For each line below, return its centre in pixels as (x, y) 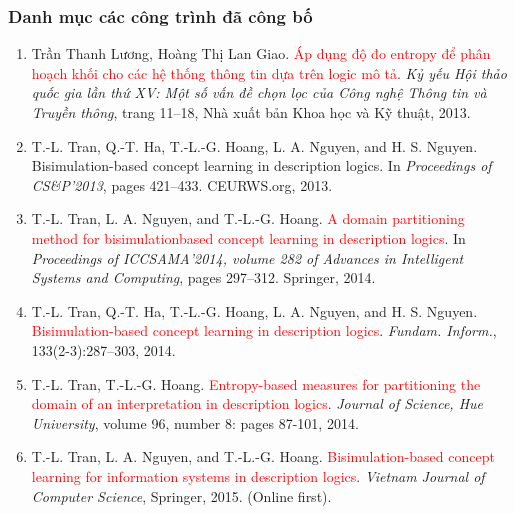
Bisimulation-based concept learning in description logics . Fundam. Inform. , (264, 330)
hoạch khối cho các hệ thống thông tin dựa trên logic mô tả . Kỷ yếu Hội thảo (269, 72)
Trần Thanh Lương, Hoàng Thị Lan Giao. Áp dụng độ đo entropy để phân (261, 53)
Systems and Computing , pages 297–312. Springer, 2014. (203, 277)
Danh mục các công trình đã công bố (160, 15)
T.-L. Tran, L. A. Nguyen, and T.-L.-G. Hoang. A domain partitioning (248, 218)
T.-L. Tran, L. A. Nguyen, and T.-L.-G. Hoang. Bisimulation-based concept (263, 456)
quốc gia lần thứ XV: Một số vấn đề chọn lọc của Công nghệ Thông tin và (259, 92)
